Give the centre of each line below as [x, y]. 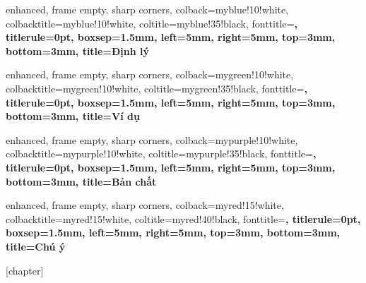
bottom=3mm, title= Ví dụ [73, 116]
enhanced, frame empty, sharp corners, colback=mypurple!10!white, [152, 139]
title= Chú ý [36, 246]
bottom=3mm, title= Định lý [78, 50]
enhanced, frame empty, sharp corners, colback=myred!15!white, [145, 205]
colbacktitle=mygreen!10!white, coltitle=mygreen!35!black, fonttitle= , [157, 88]
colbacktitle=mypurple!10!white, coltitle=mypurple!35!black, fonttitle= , [161, 153]
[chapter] [25, 270]
